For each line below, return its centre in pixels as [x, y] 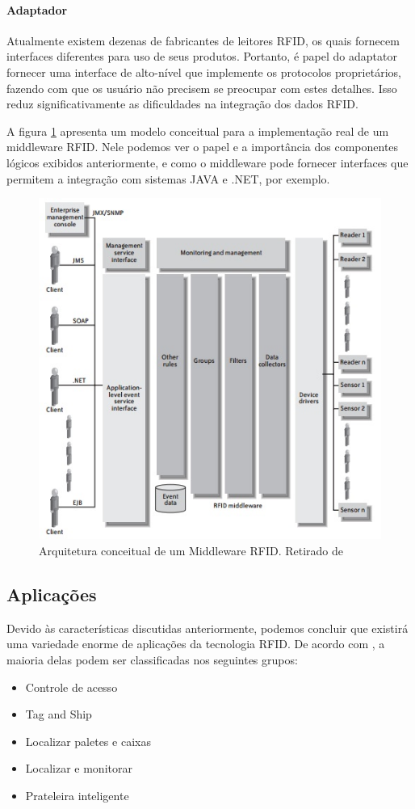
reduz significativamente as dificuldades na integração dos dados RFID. [182, 104]
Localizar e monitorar [79, 768]
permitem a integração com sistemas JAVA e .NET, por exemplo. [168, 178]
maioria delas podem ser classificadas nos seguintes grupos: [152, 659]
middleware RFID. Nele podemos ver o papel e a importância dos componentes [203, 147]
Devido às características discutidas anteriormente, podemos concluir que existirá [207, 628]
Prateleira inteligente [77, 795]
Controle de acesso [71, 687]
